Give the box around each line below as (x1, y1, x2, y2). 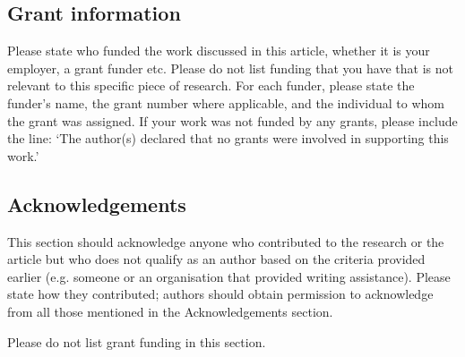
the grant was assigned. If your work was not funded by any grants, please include (7, 111, 458, 130)
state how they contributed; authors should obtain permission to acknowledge (7, 285, 434, 303)
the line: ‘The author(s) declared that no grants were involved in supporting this (7, 129, 449, 148)
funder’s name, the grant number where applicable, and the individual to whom (7, 93, 444, 112)
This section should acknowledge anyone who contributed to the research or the (7, 232, 444, 251)
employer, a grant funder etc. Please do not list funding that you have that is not (7, 58, 453, 77)
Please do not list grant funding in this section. (7, 332, 266, 351)
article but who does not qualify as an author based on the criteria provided (7, 250, 426, 268)
